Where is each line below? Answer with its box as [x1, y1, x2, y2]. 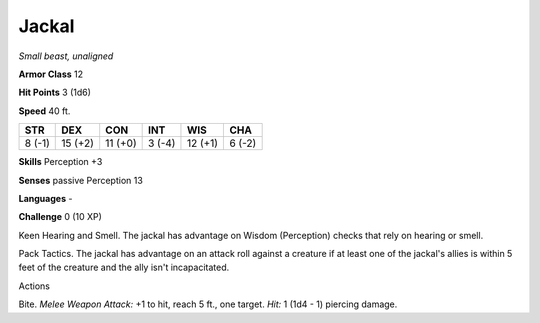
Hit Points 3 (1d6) [18, 86, 92, 99]
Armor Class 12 [18, 68, 84, 80]
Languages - [18, 192, 73, 204]
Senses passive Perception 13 [18, 174, 144, 186]
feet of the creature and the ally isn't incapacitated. [18, 261, 230, 274]
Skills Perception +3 [18, 156, 103, 168]
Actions [18, 280, 50, 292]
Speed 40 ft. [18, 105, 71, 117]
